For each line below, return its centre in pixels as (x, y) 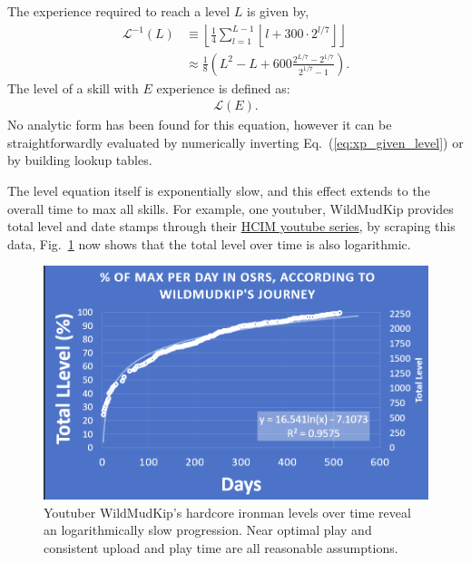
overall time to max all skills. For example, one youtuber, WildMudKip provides (231, 208)
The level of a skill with (73, 87)
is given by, (278, 11)
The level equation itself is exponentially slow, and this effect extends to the (219, 191)
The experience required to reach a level (119, 11)
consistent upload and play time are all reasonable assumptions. (221, 547)
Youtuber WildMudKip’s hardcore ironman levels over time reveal (227, 512)
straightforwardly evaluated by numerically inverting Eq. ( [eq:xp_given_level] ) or (235, 142)
